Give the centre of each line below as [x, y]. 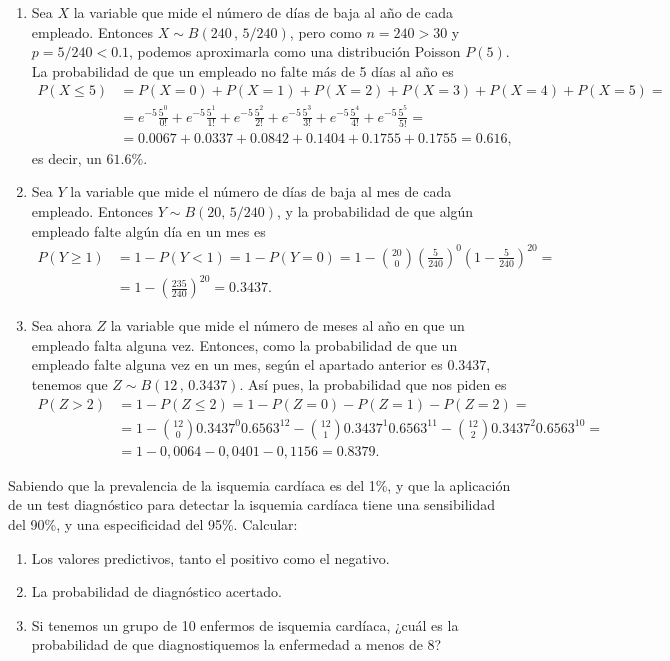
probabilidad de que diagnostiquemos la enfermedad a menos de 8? [236, 644]
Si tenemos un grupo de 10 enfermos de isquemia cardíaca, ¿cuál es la [245, 624]
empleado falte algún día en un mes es [148, 230]
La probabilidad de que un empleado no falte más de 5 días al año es [242, 70]
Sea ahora [61, 325]
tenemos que [69, 384]
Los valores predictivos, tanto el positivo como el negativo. [210, 557]
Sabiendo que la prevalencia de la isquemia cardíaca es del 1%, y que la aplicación [259, 484]
